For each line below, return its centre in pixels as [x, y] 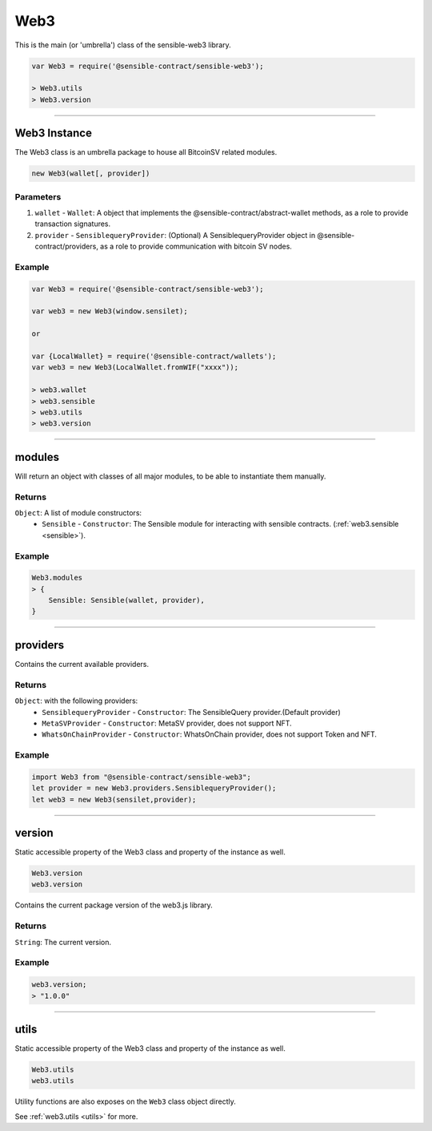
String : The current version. [63, 942]
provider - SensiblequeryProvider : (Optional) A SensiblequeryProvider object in [175, 235]
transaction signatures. [73, 224]
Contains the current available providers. [82, 664]
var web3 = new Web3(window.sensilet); [110, 311]
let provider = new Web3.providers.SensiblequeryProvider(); [154, 788]
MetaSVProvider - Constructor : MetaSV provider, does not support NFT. [167, 723]
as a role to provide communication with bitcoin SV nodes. [196, 246]
